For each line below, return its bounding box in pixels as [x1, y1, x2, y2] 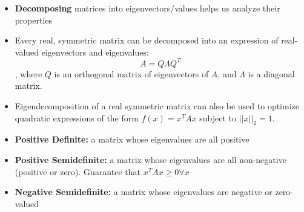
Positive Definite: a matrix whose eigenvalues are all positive [15, 133, 249, 146]
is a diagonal [248, 67, 295, 80]
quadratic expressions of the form [15, 111, 139, 124]
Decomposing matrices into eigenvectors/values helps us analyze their [15, 2, 280, 14]
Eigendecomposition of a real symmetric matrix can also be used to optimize [15, 100, 299, 112]
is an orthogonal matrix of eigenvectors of [54, 67, 209, 80]
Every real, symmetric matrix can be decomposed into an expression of [15, 34, 279, 47]
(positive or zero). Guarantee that [15, 165, 140, 178]
